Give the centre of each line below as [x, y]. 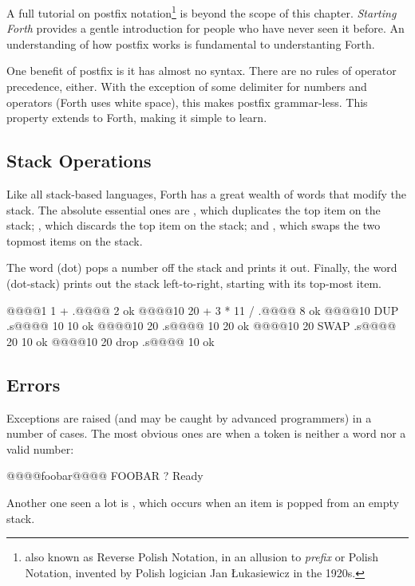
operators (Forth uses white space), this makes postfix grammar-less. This [187, 102]
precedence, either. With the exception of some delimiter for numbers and [187, 87]
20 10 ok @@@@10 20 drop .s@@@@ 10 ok [111, 341]
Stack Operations [79, 161]
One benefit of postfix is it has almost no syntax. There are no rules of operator [202, 71]
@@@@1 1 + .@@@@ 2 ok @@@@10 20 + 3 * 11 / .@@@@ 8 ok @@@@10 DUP [203, 310]
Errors [34, 384]
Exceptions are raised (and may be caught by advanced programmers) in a [189, 417]
